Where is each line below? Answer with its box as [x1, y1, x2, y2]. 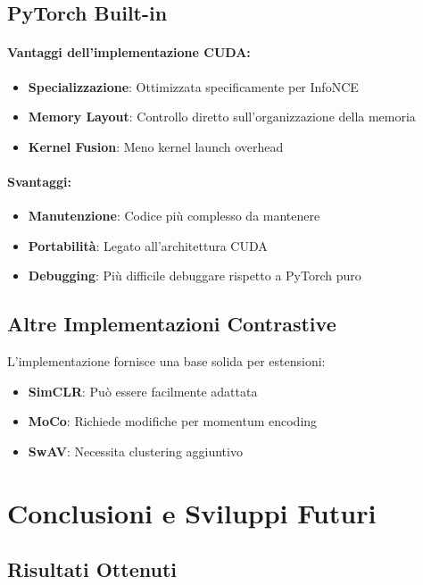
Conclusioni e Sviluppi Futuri [7, 494, 377, 531]
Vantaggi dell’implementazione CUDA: [7, 43, 251, 62]
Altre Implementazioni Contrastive [7, 310, 336, 338]
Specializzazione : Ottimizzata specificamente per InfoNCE [28, 77, 359, 96]
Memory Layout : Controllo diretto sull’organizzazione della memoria [28, 107, 416, 126]
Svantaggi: [7, 171, 71, 190]
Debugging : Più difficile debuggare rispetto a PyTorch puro [28, 266, 361, 285]
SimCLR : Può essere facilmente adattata [28, 381, 258, 400]
